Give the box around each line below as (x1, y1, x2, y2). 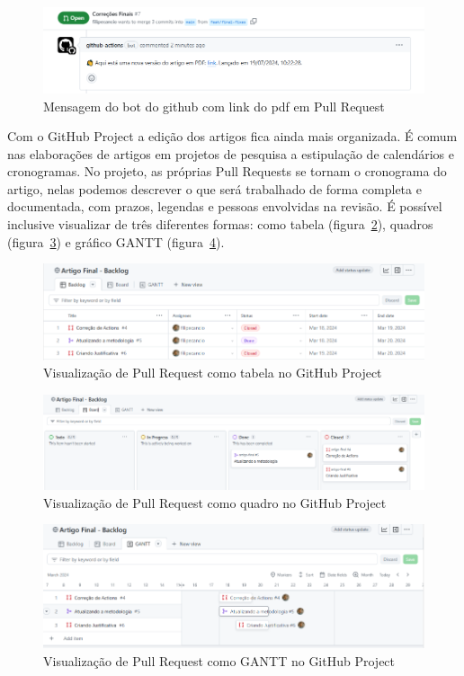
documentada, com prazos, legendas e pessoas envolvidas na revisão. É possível (7, 197, 442, 216)
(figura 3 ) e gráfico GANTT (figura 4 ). (7, 232, 225, 251)
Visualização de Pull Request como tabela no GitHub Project (43, 363, 382, 382)
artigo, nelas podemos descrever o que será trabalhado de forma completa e (7, 179, 422, 198)
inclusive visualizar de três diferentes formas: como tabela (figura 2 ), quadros (7, 215, 433, 234)
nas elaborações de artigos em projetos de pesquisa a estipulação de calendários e (7, 144, 454, 163)
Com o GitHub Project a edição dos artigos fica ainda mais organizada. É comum (7, 127, 458, 146)
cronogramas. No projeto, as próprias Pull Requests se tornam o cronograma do (7, 162, 447, 181)
